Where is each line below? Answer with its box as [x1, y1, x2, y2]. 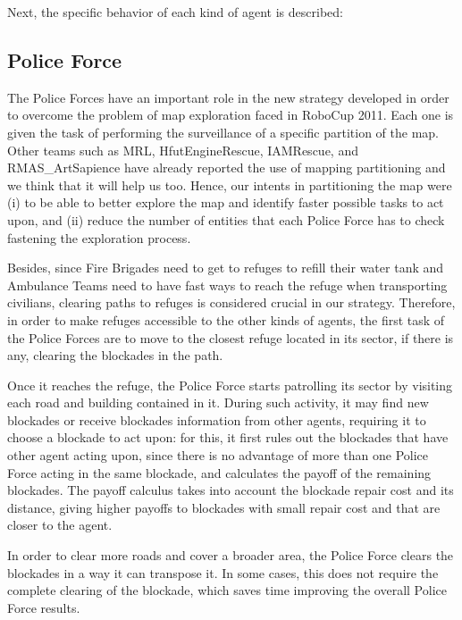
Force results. [7, 598, 80, 616]
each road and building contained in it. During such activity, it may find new [7, 393, 429, 412]
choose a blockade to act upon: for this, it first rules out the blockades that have [7, 428, 449, 447]
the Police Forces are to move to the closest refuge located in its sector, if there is [7, 328, 454, 347]
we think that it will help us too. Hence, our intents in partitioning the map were [7, 175, 452, 194]
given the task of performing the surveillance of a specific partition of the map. [7, 122, 440, 141]
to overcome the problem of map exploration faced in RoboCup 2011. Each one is [7, 105, 454, 124]
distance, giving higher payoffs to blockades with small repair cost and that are [7, 498, 441, 516]
